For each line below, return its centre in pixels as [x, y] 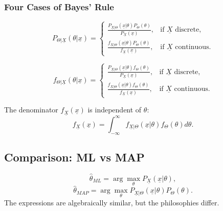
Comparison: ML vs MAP [74, 157]
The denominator [31, 110]
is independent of [115, 110]
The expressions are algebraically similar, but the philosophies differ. [112, 202]
